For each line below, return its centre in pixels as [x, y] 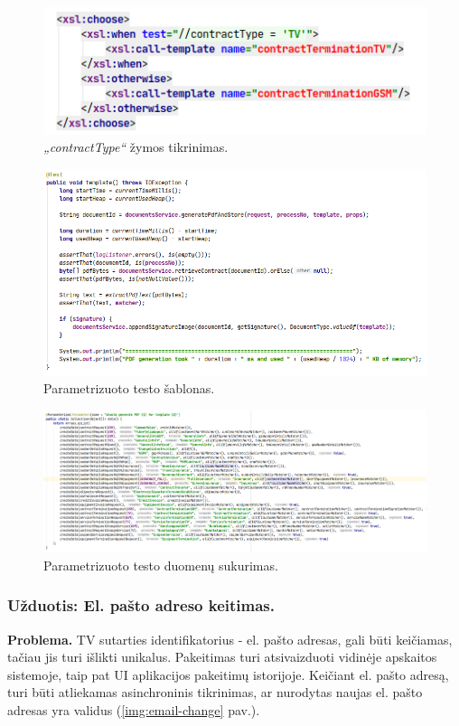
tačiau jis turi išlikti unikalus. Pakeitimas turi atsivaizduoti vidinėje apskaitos [222, 657]
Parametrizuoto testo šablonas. [129, 388]
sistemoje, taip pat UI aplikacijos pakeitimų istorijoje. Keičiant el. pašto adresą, [228, 674]
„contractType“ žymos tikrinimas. [136, 147]
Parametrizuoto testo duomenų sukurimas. [161, 565]
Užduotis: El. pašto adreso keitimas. [141, 605]
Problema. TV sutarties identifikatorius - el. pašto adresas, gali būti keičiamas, [230, 639]
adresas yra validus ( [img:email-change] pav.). [134, 709]
